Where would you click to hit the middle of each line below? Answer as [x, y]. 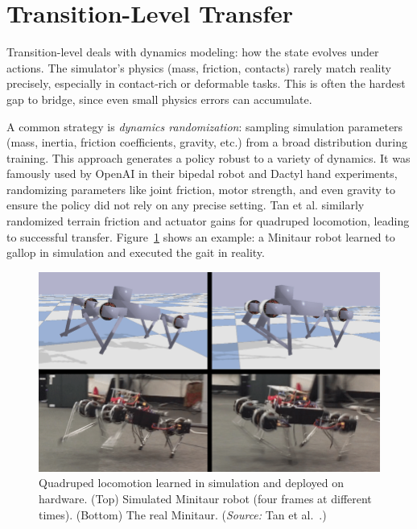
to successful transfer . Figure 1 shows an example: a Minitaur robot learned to [201, 236]
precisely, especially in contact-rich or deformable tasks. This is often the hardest [206, 83]
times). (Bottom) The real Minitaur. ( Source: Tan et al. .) [183, 514]
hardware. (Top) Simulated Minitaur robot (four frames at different [205, 498]
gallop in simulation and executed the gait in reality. [136, 252]
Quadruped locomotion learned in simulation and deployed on [191, 483]
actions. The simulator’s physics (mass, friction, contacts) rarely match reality [199, 67]
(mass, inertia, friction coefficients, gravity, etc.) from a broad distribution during [207, 142]
